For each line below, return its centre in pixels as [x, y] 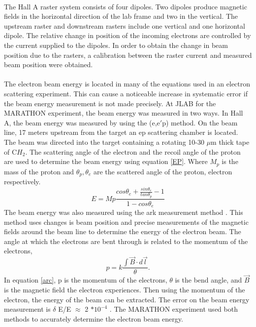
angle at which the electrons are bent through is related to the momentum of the [126, 241]
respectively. [22, 181]
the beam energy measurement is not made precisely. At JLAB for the [110, 103]
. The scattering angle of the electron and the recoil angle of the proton [133, 151]
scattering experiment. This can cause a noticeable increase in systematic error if [126, 93]
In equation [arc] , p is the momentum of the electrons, [86, 280]
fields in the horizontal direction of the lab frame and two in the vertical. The [121, 16]
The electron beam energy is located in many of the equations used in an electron [127, 84]
